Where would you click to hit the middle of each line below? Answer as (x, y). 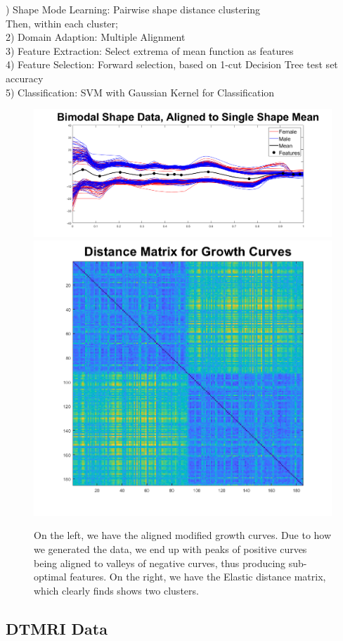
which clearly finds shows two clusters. (116, 590)
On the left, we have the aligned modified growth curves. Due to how (183, 535)
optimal (50, 577)
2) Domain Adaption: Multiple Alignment (96, 37)
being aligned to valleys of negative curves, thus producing (160, 563)
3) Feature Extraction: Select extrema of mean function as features (150, 50)
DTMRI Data (57, 628)
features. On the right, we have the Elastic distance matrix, (198, 577)
